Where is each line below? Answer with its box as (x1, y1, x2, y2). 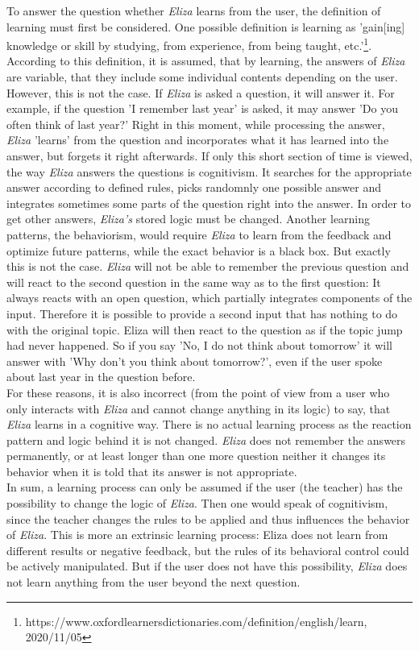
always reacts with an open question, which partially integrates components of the (6, 289, 413, 306)
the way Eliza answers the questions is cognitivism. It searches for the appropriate (6, 163, 412, 180)
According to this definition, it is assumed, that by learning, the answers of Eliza (6, 52, 405, 69)
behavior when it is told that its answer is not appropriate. (6, 462, 297, 479)
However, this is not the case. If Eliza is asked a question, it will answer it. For (6, 84, 395, 101)
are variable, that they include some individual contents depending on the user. (6, 68, 398, 85)
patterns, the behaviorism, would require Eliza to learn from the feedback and (6, 226, 392, 243)
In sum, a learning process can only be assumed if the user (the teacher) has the (6, 479, 403, 496)
